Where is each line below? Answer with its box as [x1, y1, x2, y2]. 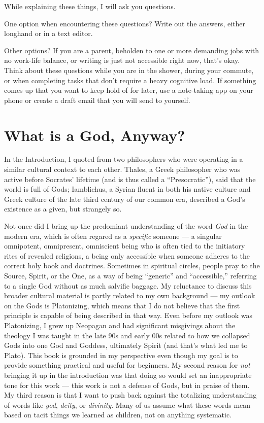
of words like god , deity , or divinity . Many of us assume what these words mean [4, 399, 251, 410]
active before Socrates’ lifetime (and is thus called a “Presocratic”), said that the [4, 173, 256, 184]
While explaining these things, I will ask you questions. [4, 1, 176, 11]
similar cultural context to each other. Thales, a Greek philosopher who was [4, 164, 241, 174]
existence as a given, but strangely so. [4, 203, 122, 214]
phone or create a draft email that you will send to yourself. [4, 94, 190, 105]
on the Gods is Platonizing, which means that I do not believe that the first [4, 300, 240, 310]
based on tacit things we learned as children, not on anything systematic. [4, 409, 232, 420]
